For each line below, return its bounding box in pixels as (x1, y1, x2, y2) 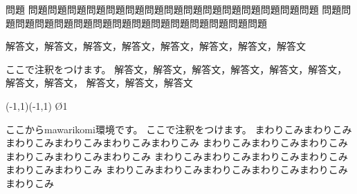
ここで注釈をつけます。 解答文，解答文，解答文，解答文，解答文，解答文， (6, 61, 347, 76)
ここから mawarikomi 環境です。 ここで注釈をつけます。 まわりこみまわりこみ (6, 122, 352, 136)
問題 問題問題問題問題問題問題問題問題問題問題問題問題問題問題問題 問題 (6, 2, 342, 16)
